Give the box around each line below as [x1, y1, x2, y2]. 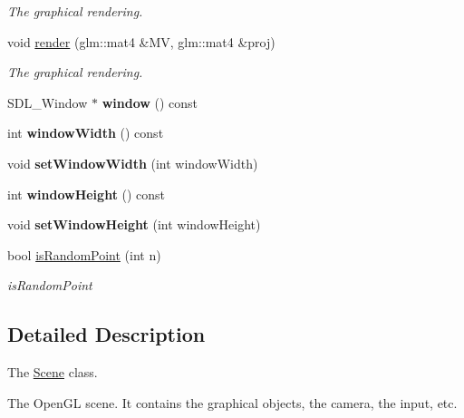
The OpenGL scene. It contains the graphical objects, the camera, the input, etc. [7, 393, 458, 412]
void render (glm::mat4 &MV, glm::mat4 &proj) [7, 32, 275, 51]
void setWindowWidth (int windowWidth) [7, 153, 258, 172]
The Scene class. [7, 363, 98, 382]
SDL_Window [7, 92, 88, 112]
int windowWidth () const [7, 123, 164, 142]
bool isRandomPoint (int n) [7, 245, 161, 264]
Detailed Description [7, 320, 206, 348]
